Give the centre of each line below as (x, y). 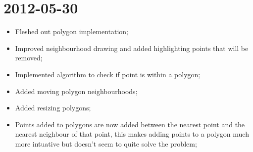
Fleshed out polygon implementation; (72, 31)
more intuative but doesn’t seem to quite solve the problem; (106, 143)
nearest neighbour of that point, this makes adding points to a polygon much (132, 134)
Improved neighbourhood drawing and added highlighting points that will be (132, 48)
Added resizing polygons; (53, 108)
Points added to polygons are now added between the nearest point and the (130, 124)
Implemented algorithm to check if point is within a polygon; (108, 74)
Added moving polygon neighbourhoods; (76, 91)
